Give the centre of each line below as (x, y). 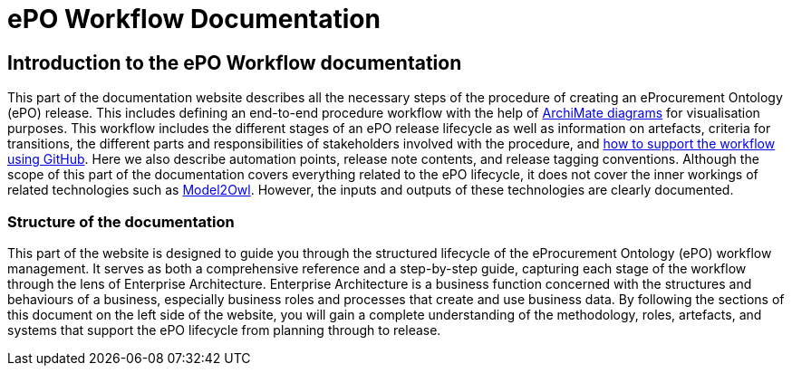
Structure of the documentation (121, 221)
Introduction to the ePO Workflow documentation (235, 62)
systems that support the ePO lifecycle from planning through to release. (224, 330)
